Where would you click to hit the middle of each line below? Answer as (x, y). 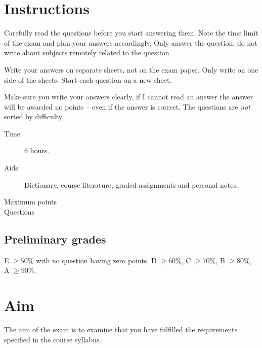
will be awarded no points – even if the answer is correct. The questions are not (127, 106)
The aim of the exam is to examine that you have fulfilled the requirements (121, 329)
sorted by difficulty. (34, 116)
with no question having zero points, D (96, 260)
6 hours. (37, 150)
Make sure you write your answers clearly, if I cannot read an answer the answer (129, 97)
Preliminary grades (55, 239)
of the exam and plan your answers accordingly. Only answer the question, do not (131, 42)
